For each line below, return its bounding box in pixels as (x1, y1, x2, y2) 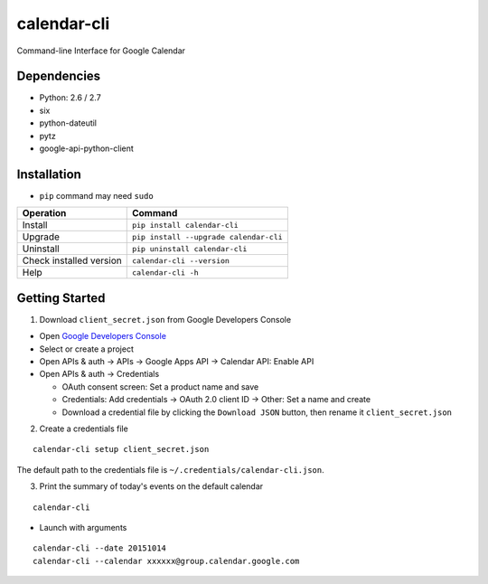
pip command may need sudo (39, 190, 154, 201)
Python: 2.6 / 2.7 (39, 92, 101, 103)
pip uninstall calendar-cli (131, 244, 248, 253)
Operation (22, 207, 67, 220)
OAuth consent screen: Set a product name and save (61, 381, 259, 392)
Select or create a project (39, 344, 135, 354)
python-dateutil (39, 118, 98, 128)
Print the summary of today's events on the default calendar (39, 481, 264, 492)
